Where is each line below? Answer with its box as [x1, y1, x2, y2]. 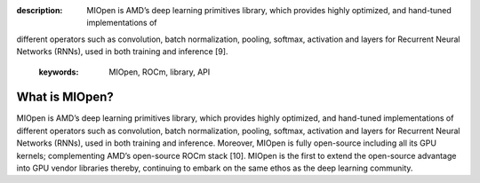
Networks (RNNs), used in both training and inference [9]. [16, 46, 228, 57]
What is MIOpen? [16, 90, 115, 105]
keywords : [38, 67, 79, 77]
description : [16, 5, 63, 15]
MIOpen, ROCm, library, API [108, 67, 211, 77]
